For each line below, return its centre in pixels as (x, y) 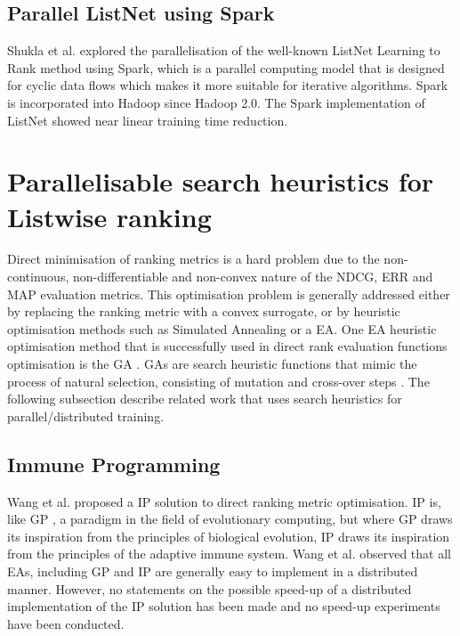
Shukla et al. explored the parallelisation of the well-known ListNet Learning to (224, 50)
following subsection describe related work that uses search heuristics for (205, 399)
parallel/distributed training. (86, 416)
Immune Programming (114, 464)
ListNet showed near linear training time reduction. (148, 120)
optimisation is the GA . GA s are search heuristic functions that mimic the (212, 364)
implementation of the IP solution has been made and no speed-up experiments (224, 606)
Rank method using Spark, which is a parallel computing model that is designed (226, 67)
